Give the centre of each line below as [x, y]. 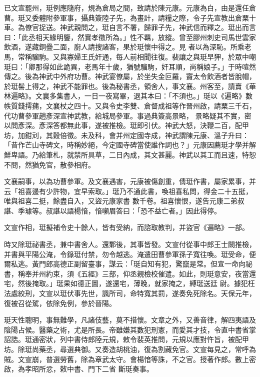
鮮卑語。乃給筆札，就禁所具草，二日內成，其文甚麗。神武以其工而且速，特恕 [130, 154]
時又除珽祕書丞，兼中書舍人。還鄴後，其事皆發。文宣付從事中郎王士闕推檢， [130, 244]
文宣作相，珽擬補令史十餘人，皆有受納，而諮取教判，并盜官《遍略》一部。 [126, 227]
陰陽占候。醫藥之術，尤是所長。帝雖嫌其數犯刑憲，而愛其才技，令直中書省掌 [130, 329]
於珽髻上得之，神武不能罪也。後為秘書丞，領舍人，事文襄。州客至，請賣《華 [130, 86]
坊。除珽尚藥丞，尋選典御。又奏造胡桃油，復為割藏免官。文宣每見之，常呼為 [130, 349]
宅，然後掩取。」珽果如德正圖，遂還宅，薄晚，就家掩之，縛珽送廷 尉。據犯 [126, 283]
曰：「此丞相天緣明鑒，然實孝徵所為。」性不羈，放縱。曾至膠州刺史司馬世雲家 [130, 37]
